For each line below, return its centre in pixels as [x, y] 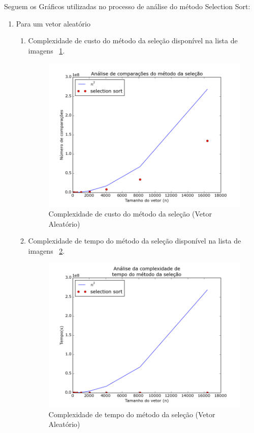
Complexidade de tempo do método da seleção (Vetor [132, 414]
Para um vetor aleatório [53, 23]
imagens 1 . [46, 50]
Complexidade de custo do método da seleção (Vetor [130, 214]
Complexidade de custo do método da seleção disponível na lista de [133, 40]
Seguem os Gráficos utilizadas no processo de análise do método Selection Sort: [127, 6]
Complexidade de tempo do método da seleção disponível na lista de [135, 241]
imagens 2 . [46, 251]
